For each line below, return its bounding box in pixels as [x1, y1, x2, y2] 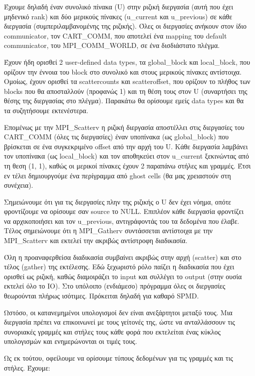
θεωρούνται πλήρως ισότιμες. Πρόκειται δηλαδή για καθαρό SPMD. [4, 291, 199, 301]
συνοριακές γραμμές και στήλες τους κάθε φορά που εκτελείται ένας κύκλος [4, 326, 221, 336]
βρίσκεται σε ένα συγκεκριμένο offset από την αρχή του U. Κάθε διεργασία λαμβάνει [4, 141, 248, 151]
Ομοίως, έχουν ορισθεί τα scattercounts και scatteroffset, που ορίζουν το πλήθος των [4, 76, 251, 86]
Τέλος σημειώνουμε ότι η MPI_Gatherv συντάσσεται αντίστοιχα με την [4, 225, 213, 236]
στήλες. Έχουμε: [4, 362, 50, 373]
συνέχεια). [4, 180, 33, 190]
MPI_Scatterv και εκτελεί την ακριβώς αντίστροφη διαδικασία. [4, 235, 188, 246]
